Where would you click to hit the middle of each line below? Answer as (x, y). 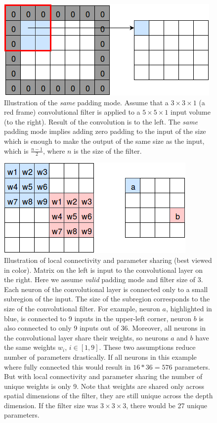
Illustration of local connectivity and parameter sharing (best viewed (108, 260)
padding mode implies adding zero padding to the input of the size (105, 131)
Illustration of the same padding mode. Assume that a (86, 102)
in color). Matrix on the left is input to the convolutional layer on (103, 270)
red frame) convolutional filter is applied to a (72, 112)
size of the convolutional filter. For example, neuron (82, 308)
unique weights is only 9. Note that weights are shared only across (104, 386)
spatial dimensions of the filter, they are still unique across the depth (108, 396)
